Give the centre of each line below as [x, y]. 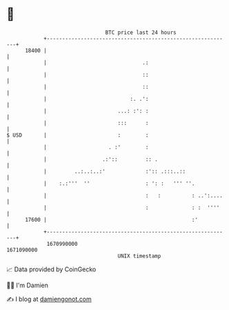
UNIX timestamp [139, 256]
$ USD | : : [78, 135]
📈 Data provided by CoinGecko [51, 269]
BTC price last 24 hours [141, 32]
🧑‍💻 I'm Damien [28, 285]
